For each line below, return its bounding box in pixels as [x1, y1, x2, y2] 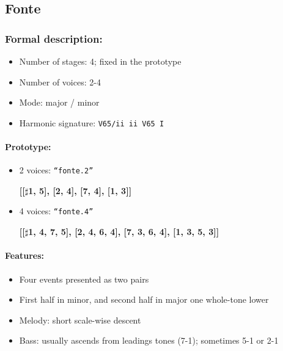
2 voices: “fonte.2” [19, 164, 94, 176]
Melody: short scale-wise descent [19, 313, 141, 326]
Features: [5, 249, 45, 262]
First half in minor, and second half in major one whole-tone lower [19, 293, 269, 306]
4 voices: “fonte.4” [19, 204, 94, 217]
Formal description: [5, 31, 103, 46]
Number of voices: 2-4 [19, 75, 101, 88]
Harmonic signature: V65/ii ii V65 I [19, 116, 164, 129]
